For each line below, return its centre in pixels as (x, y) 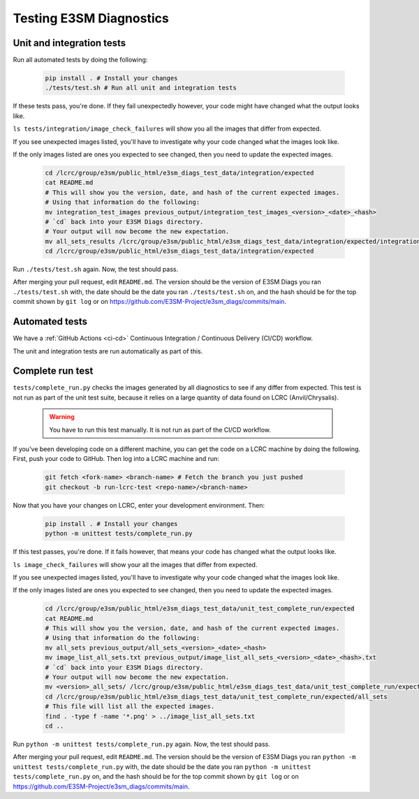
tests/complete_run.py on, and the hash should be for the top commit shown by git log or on (156, 777)
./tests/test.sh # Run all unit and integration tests (141, 88)
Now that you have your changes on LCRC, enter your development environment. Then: (139, 505)
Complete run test (53, 371)
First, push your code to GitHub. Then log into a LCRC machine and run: (116, 459)
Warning (62, 417)
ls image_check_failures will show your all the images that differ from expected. (135, 564)
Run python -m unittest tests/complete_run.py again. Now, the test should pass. (141, 744)
